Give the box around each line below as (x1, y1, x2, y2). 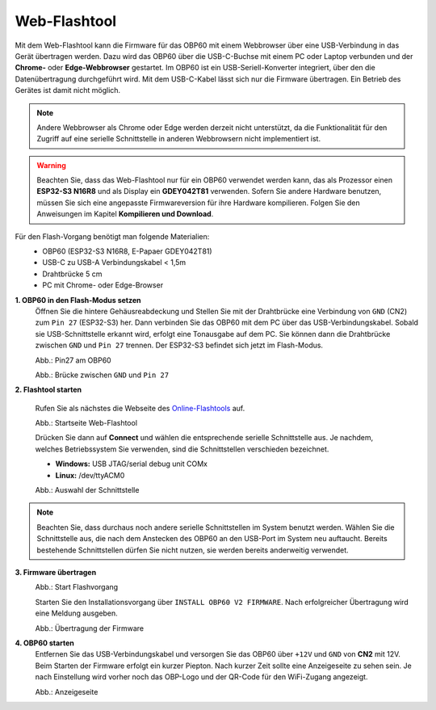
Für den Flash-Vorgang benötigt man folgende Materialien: (15, 231, 210, 242)
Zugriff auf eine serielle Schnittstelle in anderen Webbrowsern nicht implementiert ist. (36, 134, 321, 144)
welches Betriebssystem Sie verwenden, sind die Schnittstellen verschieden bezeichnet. (35, 444, 329, 454)
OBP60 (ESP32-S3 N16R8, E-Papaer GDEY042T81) (42, 246, 213, 256)
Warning (36, 160, 66, 170)
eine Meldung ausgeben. (35, 608, 119, 618)
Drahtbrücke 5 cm (42, 269, 103, 279)
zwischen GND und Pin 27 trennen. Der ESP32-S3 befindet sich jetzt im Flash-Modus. (35, 340, 323, 351)
